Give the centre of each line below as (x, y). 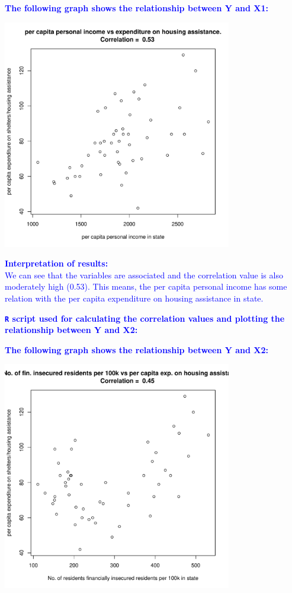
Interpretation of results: (57, 263)
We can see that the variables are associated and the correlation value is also (144, 275)
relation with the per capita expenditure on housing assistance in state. (134, 298)
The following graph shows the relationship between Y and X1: (137, 8)
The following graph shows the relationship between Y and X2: (137, 349)
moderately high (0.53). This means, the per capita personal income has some (146, 286)
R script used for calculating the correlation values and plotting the (145, 318)
